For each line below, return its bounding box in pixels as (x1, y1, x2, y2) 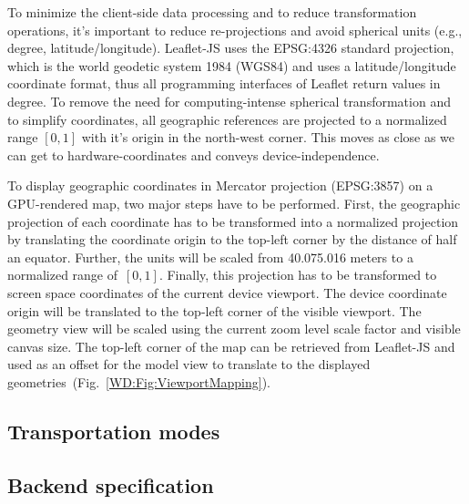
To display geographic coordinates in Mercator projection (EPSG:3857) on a (7, 176, 433, 195)
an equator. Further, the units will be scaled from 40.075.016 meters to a (7, 247, 413, 266)
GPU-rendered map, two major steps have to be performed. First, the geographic (7, 193, 461, 212)
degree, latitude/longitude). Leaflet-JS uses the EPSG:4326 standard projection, (7, 38, 454, 57)
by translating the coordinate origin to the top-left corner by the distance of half (7, 230, 457, 249)
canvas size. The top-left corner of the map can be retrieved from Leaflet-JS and (7, 336, 455, 355)
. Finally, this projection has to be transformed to (158, 265, 437, 284)
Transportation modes (7, 417, 220, 445)
